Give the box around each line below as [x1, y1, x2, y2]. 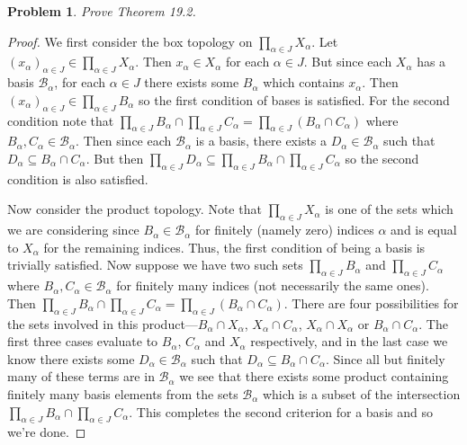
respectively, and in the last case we [250, 332, 448, 351]
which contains [263, 73, 345, 92]
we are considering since [7, 220, 139, 239]
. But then [85, 148, 144, 167]
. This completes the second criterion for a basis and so [129, 402, 433, 421]
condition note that [7, 111, 114, 129]
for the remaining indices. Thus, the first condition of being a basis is [43, 237, 426, 256]
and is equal [391, 220, 457, 239]
